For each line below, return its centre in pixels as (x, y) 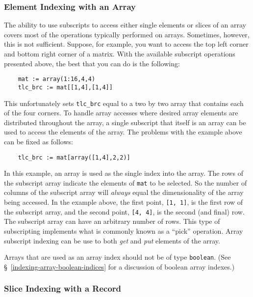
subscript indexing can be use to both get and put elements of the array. (112, 240)
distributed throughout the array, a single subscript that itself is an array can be (125, 122)
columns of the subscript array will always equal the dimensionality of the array (124, 192)
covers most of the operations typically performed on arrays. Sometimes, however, (127, 34)
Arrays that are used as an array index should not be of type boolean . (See (117, 257)
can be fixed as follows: (38, 141)
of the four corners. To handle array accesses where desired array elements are (121, 113)
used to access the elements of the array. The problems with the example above (123, 132)
